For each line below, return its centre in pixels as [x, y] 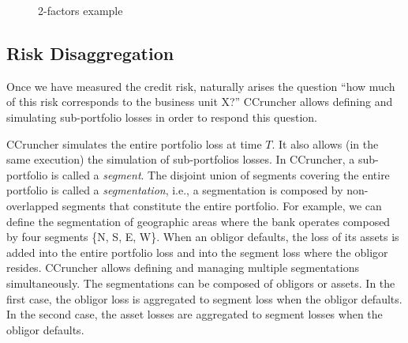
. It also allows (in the [325, 143]
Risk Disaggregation [90, 53]
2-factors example [80, 10]
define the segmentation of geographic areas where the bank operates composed [198, 221]
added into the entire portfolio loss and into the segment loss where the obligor [197, 252]
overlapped [33, 205]
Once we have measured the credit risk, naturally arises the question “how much [201, 86]
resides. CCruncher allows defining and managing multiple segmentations [183, 268]
